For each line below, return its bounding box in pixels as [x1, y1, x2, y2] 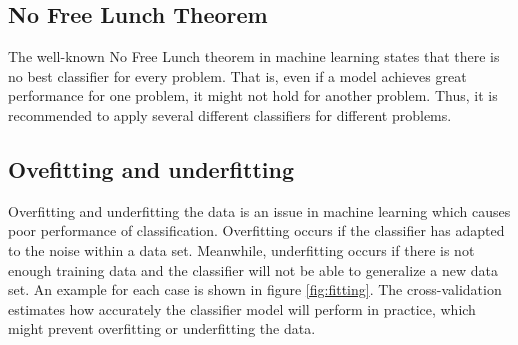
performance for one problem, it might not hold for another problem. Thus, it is [8, 85, 498, 106]
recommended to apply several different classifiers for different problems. [8, 104, 452, 125]
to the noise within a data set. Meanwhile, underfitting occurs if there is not [8, 239, 475, 260]
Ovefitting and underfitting [8, 153, 294, 184]
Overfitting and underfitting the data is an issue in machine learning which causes [8, 200, 511, 221]
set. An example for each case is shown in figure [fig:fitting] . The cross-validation [8, 279, 502, 300]
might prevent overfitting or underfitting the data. [8, 318, 316, 339]
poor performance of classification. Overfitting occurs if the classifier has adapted [8, 220, 505, 241]
